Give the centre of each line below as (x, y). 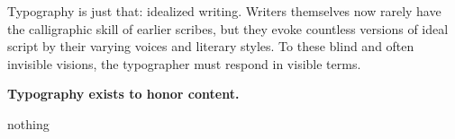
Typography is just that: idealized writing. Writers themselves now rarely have (224, 11)
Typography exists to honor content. (123, 94)
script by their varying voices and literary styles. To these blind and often (211, 46)
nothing (28, 123)
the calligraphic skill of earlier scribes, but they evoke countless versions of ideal (228, 28)
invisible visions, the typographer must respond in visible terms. (184, 63)
